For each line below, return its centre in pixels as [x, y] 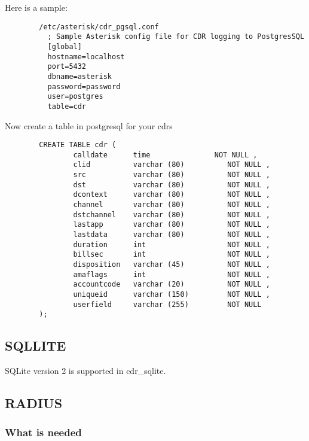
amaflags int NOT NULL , [172, 274]
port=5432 [67, 67]
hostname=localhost [86, 57]
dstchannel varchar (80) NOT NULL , [172, 215]
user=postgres [75, 97]
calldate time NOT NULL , [165, 155]
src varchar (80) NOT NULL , [172, 175]
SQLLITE [36, 346]
